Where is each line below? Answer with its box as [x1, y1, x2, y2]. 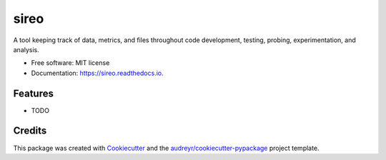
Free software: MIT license [31, 59, 110, 67]
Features [13, 87, 54, 99]
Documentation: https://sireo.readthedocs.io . [31, 69, 164, 77]
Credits [13, 125, 47, 137]
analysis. [13, 45, 39, 54]
